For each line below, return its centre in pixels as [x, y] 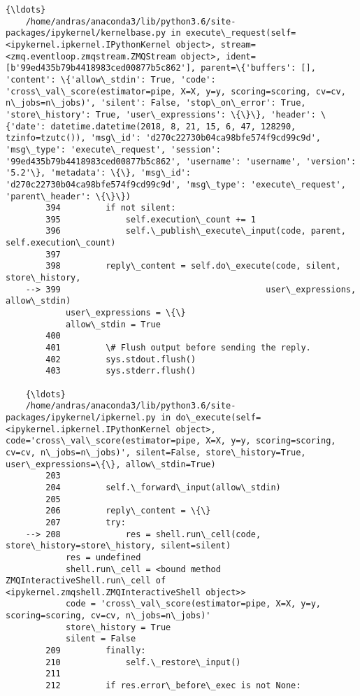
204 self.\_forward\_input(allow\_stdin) [163, 487]
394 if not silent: [111, 208]
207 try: [86, 522]
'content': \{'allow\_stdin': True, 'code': [111, 79]
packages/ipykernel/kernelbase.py [86, 33]
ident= [240, 56]
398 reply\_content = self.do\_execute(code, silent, [193, 266]
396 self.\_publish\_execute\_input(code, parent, [196, 231]
